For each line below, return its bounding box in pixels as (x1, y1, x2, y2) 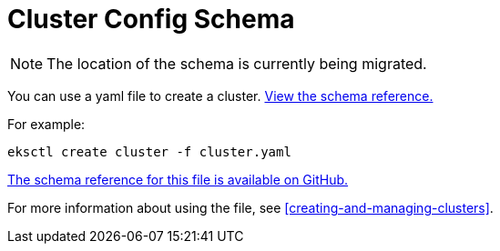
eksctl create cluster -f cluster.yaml (7, 144, 291, 159)
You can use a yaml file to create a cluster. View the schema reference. (7, 87, 434, 104)
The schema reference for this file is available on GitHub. (7, 171, 349, 187)
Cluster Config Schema (7, 4, 295, 35)
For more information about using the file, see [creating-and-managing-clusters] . (7, 199, 494, 216)
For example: (7, 115, 86, 132)
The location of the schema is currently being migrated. (46, 54, 427, 73)
